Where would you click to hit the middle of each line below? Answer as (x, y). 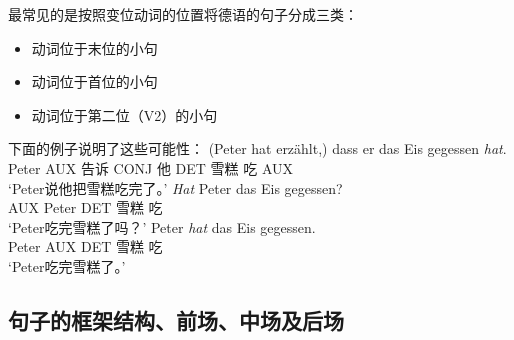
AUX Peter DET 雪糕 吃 (85, 207)
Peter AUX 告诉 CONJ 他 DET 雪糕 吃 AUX (151, 167)
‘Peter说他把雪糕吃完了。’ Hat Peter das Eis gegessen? (175, 187)
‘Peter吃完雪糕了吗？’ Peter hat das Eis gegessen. (162, 226)
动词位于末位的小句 (94, 47)
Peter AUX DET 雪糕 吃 (85, 246)
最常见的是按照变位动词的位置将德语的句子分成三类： (183, 14)
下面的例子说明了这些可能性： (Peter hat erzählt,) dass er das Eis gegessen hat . (257, 148)
